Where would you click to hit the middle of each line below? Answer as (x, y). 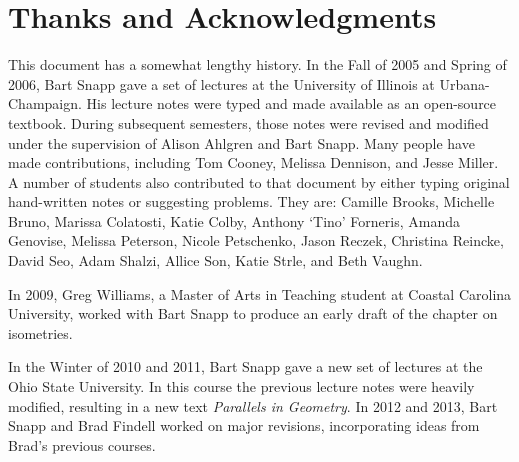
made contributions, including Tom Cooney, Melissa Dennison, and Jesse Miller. (253, 162)
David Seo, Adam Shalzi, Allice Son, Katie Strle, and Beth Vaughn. (215, 260)
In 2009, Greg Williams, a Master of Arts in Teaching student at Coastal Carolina (260, 293)
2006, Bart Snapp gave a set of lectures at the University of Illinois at (221, 83)
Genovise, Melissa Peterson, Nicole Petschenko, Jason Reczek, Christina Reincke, (256, 240)
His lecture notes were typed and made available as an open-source (291, 103)
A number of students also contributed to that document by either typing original (259, 181)
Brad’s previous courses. (82, 444)
